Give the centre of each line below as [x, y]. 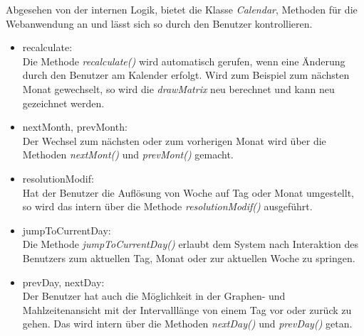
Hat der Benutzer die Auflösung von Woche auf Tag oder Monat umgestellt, [188, 192]
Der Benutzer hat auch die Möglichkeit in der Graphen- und [154, 296]
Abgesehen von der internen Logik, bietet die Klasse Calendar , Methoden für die [182, 9]
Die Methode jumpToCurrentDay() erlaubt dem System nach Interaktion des [190, 244]
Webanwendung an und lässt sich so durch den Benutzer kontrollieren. [159, 23]
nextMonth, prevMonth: [75, 127]
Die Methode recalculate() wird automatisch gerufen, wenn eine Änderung [184, 61]
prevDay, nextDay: [63, 282]
